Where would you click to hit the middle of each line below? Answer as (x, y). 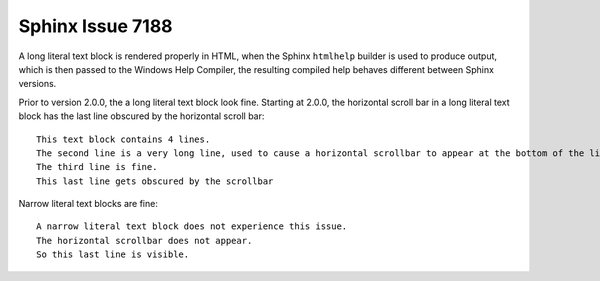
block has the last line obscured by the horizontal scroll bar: (141, 116)
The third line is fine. (97, 167)
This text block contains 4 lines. (123, 139)
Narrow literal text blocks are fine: (88, 204)
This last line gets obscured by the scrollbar (155, 181)
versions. (37, 84)
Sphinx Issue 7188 (96, 26)
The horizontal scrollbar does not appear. (144, 240)
